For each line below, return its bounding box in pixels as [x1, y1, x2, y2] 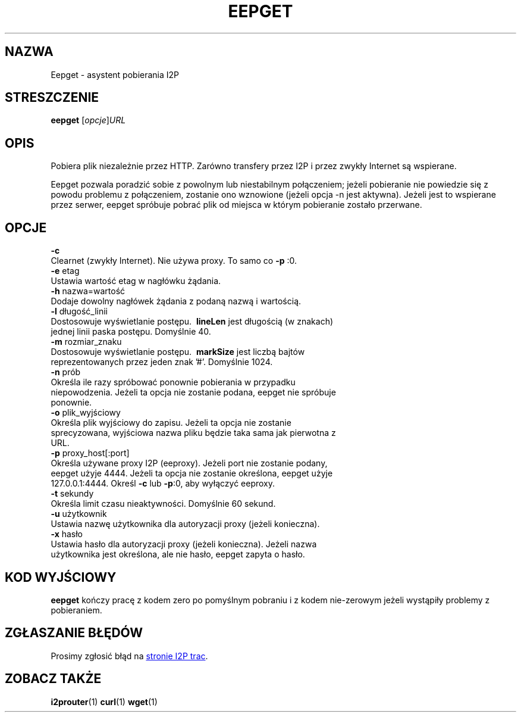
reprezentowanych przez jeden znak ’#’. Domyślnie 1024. [51, 357, 273, 367]
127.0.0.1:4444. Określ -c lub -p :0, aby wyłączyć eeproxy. [51, 478, 275, 489]
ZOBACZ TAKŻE [5, 671, 102, 687]
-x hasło [51, 529, 83, 540]
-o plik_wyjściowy [51, 407, 121, 418]
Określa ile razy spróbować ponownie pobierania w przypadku [51, 377, 296, 388]
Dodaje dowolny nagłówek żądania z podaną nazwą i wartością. [51, 296, 302, 307]
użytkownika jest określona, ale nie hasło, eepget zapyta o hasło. [51, 549, 305, 560]
